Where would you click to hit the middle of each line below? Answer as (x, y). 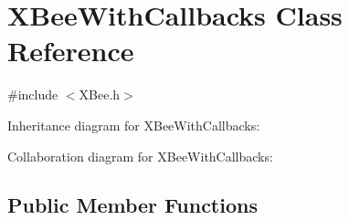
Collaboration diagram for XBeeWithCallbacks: (140, 156)
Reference (71, 51)
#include (33, 94)
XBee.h (100, 94)
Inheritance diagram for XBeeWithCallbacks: (134, 125)
